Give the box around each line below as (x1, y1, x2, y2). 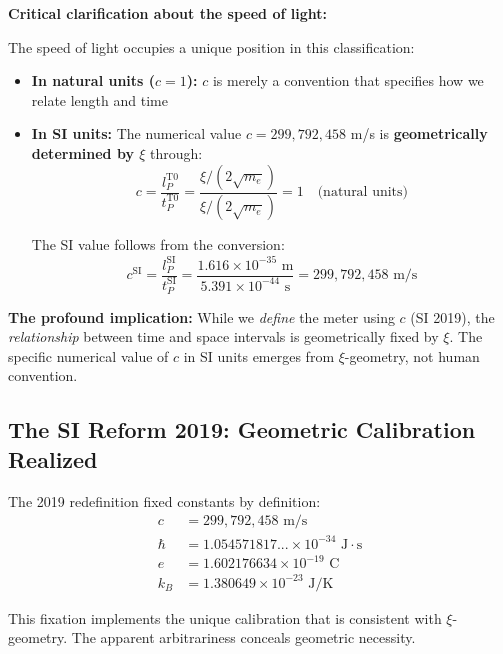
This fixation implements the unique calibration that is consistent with (8, 607, 442, 628)
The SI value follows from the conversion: (31, 234, 285, 255)
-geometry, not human (344, 345, 480, 366)
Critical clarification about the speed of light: (8, 3, 327, 23)
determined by (31, 142, 134, 163)
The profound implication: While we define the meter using (8, 306, 395, 327)
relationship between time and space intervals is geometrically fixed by (8, 326, 439, 347)
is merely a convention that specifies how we (212, 70, 484, 91)
